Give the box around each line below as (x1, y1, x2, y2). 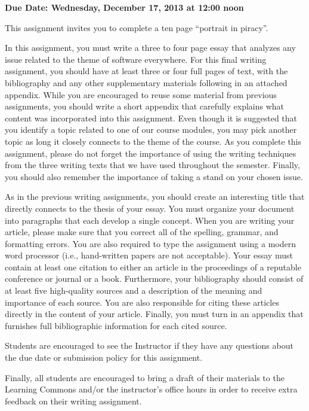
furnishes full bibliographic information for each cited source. (5, 319, 227, 331)
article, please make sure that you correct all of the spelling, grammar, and (5, 226, 279, 238)
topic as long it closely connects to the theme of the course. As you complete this (5, 135, 302, 147)
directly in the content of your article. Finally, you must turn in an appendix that (5, 308, 304, 320)
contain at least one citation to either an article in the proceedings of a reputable (5, 260, 301, 273)
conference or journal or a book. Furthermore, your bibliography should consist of (5, 272, 304, 285)
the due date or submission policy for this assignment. (5, 351, 203, 364)
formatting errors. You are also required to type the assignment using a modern (5, 237, 296, 249)
